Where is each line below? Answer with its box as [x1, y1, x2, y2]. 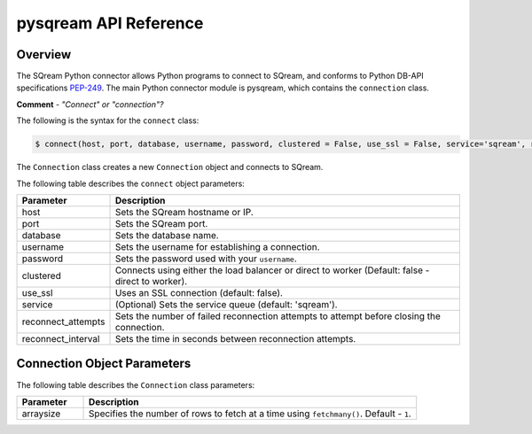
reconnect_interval [21, 332, 100, 345]
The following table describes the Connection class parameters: [16, 379, 255, 390]
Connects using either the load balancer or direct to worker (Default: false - [114, 264, 430, 276]
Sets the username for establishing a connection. [114, 240, 320, 252]
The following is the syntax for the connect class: [16, 115, 199, 126]
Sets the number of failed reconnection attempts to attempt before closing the [114, 310, 441, 322]
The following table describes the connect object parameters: [16, 178, 246, 189]
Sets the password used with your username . [114, 252, 297, 265]
